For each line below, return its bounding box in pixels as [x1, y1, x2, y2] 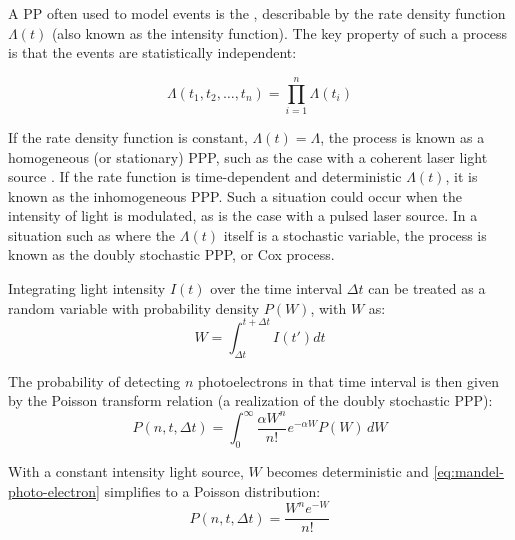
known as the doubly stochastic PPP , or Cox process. [8, 244, 335, 265]
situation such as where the [8, 224, 176, 245]
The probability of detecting [8, 370, 181, 391]
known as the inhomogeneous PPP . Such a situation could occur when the [8, 185, 462, 206]
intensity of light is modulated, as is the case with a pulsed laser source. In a [8, 205, 478, 226]
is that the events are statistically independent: [8, 42, 297, 63]
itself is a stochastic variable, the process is [223, 224, 487, 245]
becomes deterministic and [266, 461, 429, 482]
